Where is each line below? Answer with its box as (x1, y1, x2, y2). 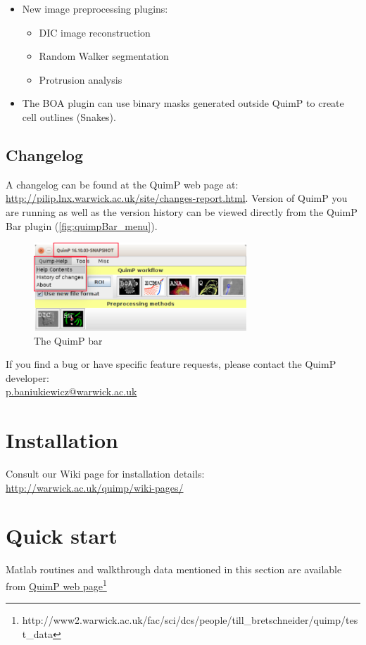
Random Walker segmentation (39, 49, 169, 63)
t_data (22, 626, 53, 641)
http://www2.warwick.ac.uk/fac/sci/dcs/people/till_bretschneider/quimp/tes (22, 613, 358, 627)
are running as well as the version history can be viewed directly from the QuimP (6, 204, 358, 219)
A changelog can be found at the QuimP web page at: (6, 177, 239, 191)
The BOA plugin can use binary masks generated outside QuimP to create (22, 96, 344, 110)
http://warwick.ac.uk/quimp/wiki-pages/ (6, 480, 184, 494)
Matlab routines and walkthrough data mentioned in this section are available (6, 562, 342, 577)
